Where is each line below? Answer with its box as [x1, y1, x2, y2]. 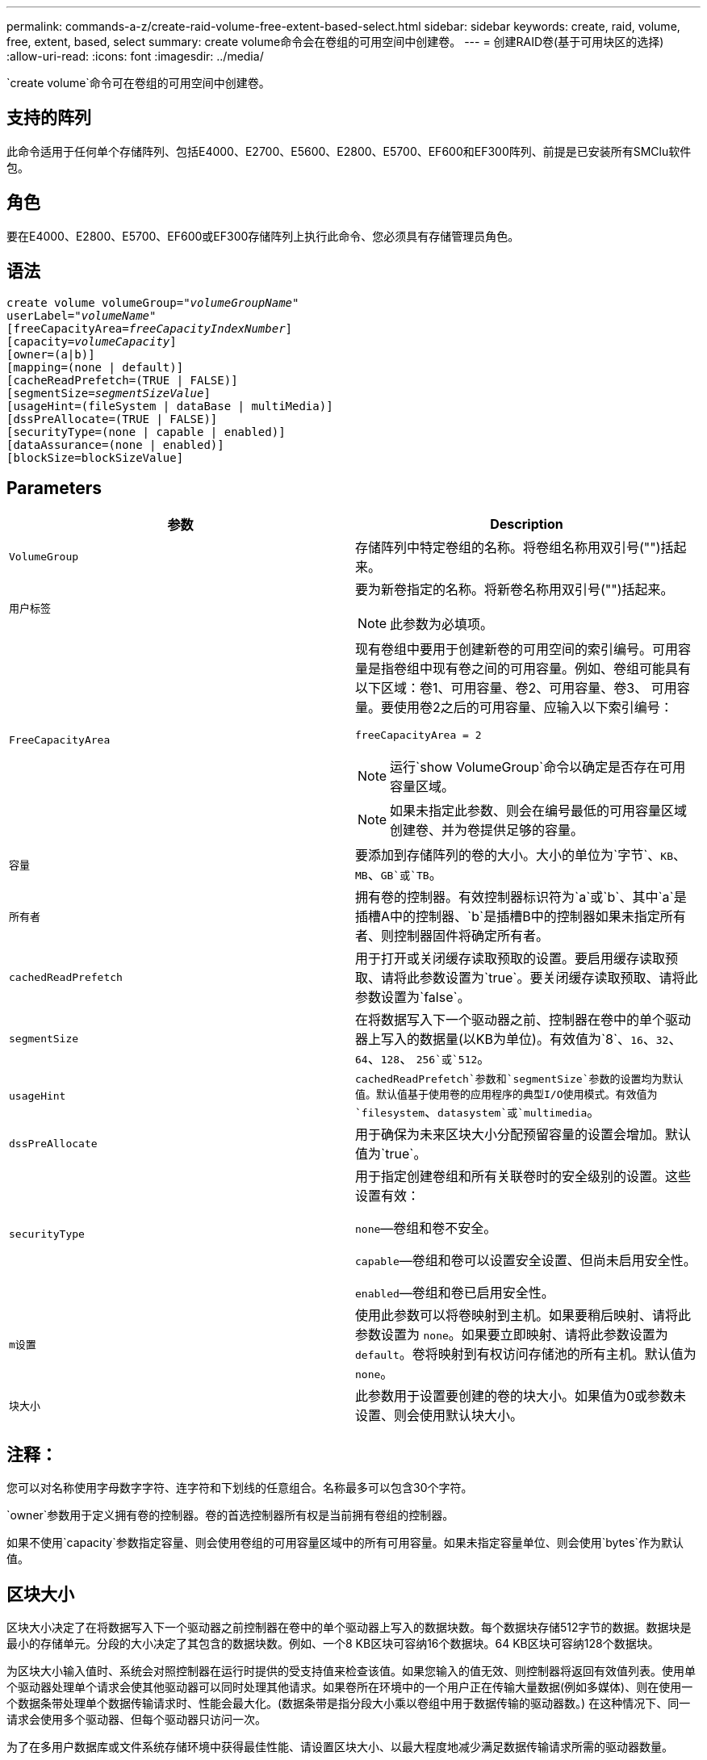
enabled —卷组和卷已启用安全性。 [355, 1284, 554, 1301]
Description [490, 516, 563, 533]
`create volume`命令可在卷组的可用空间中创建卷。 [6, 76, 270, 90]
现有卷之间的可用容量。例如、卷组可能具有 [433, 660, 692, 677]
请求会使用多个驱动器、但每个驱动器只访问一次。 [6, 1712, 266, 1727]
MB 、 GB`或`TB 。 [355, 866, 442, 883]
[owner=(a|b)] [6, 347, 95, 361]
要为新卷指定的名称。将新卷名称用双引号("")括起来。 [355, 581, 674, 598]
